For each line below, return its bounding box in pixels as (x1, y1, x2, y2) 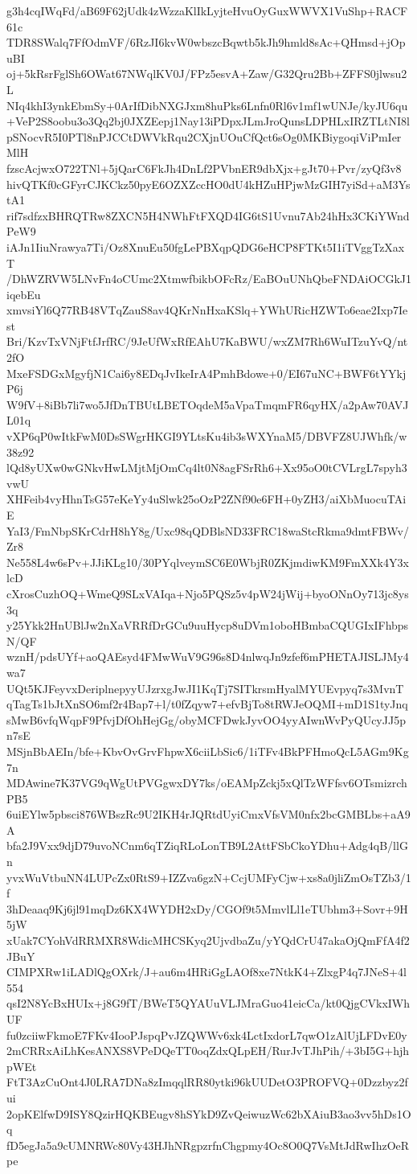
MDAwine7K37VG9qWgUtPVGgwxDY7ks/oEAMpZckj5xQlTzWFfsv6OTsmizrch (6, 774, 407, 791)
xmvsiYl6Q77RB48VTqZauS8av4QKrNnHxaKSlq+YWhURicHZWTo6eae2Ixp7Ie (6, 302, 408, 318)
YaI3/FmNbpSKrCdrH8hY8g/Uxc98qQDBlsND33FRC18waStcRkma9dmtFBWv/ (6, 522, 409, 539)
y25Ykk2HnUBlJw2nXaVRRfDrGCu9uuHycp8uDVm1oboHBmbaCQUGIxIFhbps (6, 617, 409, 634)
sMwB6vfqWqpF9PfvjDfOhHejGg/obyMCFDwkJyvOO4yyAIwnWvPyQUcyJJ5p (6, 711, 406, 728)
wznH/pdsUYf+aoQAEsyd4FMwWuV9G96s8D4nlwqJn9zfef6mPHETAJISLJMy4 (6, 648, 409, 665)
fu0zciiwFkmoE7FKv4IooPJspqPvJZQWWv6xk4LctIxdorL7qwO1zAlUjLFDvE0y (6, 1026, 407, 1043)
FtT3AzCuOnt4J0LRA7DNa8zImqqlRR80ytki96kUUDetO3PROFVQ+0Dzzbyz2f (6, 1073, 408, 1090)
